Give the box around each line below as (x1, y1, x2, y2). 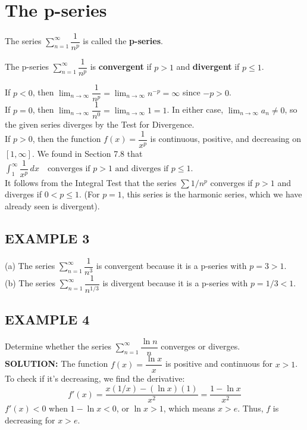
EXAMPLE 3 (5, 228, 90, 247)
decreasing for (5, 413, 55, 426)
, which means (163, 402, 215, 414)
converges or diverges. (161, 340, 240, 352)
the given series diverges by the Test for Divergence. (5, 118, 195, 131)
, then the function (32, 132, 101, 145)
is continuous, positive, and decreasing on (150, 132, 302, 145)
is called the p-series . (83, 35, 163, 47)
